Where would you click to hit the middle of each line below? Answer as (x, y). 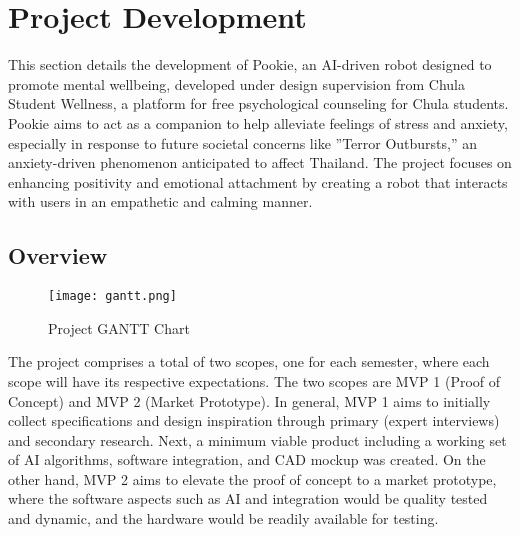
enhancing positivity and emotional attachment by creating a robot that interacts (258, 181)
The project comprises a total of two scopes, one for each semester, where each (249, 361)
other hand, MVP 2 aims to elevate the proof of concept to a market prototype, (252, 478)
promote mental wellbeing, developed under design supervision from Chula (236, 83)
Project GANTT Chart (119, 327)
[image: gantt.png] (112, 296)
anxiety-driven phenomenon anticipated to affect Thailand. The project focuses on (260, 162)
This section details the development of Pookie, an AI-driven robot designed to (250, 64)
